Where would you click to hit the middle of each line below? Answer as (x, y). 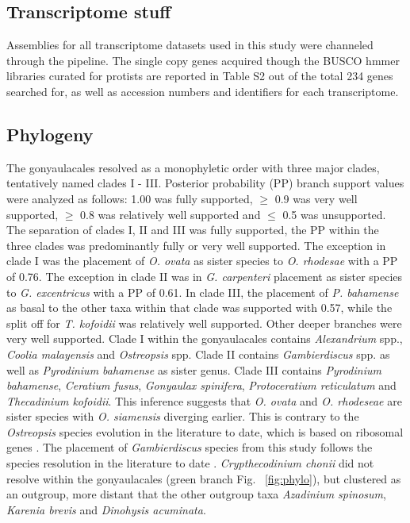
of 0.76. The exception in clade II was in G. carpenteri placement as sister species (205, 276)
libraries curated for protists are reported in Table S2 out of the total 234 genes (200, 76)
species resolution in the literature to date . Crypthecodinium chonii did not (190, 463)
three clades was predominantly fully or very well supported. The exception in (196, 245)
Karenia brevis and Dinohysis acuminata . (106, 509)
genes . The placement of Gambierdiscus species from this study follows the (190, 447)
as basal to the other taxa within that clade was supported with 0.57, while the (199, 308)
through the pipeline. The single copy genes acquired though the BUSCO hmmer (203, 60)
